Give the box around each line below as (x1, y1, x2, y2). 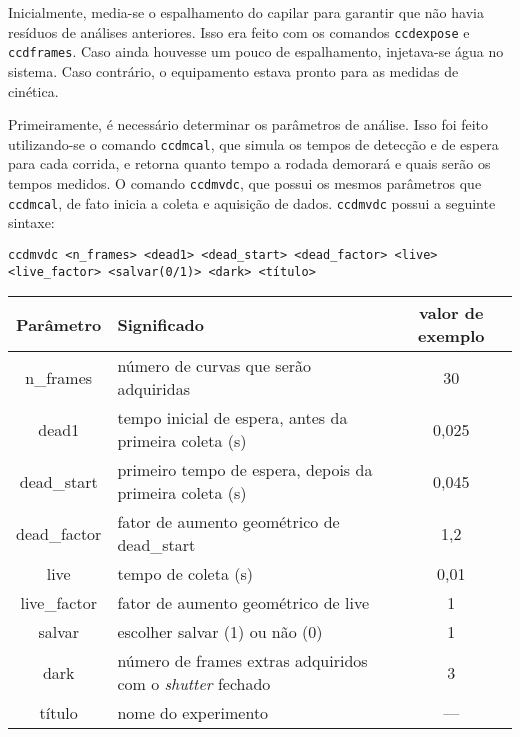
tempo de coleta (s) (117, 562, 254, 586)
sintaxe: (8, 212, 55, 233)
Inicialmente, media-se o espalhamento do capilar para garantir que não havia (8, 2, 484, 22)
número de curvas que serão (117, 354, 312, 378)
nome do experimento (117, 701, 269, 725)
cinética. (8, 80, 59, 101)
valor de (419, 301, 484, 325)
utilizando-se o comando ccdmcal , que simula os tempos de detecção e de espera (8, 133, 499, 154)
